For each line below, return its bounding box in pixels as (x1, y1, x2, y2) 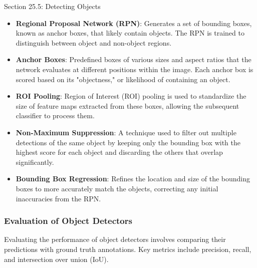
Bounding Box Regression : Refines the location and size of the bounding (16, 173, 250, 184)
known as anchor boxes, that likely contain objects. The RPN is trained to (16, 28, 244, 38)
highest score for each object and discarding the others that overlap (16, 147, 223, 157)
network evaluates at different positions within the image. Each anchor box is (16, 64, 253, 74)
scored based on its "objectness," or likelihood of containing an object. (16, 74, 230, 84)
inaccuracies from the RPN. (16, 193, 101, 203)
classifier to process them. (16, 110, 95, 121)
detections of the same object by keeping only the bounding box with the (16, 137, 240, 147)
